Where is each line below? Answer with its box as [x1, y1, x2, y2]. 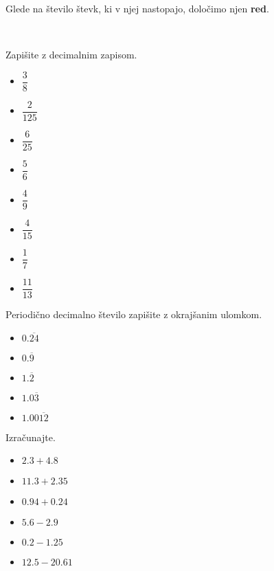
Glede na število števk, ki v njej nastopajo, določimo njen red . [5, 1, 269, 15]
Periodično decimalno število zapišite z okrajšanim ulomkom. [5, 307, 262, 322]
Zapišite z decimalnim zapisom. [5, 47, 137, 62]
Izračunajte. [5, 429, 56, 444]
